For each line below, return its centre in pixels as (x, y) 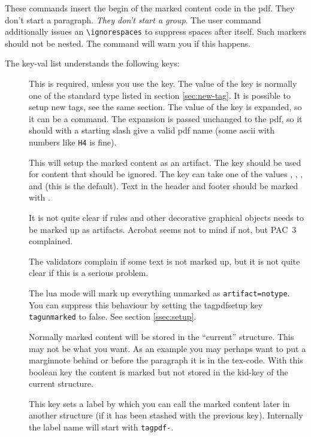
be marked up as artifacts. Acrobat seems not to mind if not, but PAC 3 (163, 229)
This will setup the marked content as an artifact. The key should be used (165, 162)
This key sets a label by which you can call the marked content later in (159, 403)
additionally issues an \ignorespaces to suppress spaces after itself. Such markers (156, 31)
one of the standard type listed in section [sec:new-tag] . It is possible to (160, 95)
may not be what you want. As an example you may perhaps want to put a (167, 348)
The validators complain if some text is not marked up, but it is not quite (164, 261)
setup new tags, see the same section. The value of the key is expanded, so (165, 107)
